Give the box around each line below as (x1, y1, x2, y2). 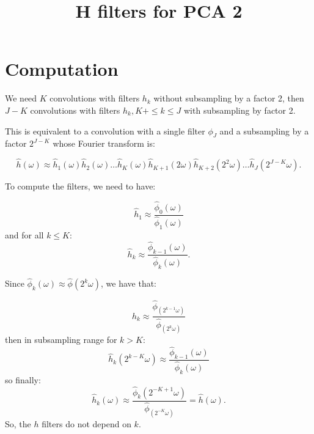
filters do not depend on (42, 417, 131, 430)
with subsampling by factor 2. (184, 103, 296, 116)
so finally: (5, 373, 41, 386)
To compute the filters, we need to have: (5, 180, 156, 193)
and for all (5, 228, 44, 241)
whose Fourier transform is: (53, 137, 155, 150)
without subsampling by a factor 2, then (153, 92, 304, 105)
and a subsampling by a (219, 124, 309, 137)
